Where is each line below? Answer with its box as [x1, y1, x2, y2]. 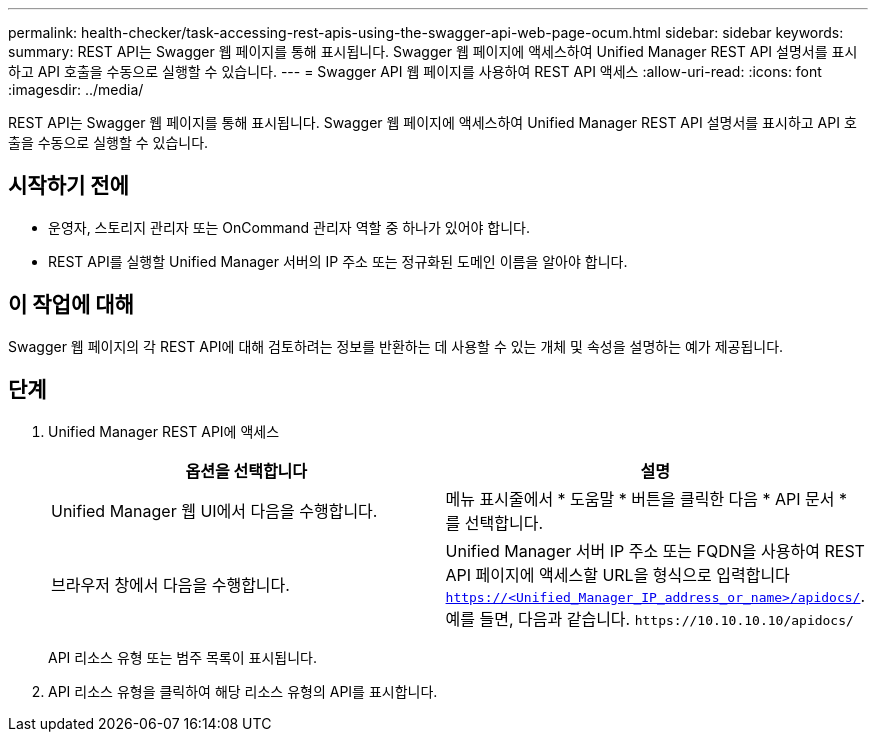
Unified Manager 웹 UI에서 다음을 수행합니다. [51, 500, 378, 521]
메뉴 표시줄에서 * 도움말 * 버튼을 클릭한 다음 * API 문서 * [445, 488, 848, 509]
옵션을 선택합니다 [185, 460, 308, 481]
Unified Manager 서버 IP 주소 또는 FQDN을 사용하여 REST [445, 540, 865, 561]
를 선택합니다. [445, 512, 543, 533]
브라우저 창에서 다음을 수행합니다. [51, 574, 290, 595]
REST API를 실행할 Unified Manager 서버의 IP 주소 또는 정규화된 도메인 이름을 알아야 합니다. [48, 252, 628, 270]
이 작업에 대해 [8, 292, 134, 318]
